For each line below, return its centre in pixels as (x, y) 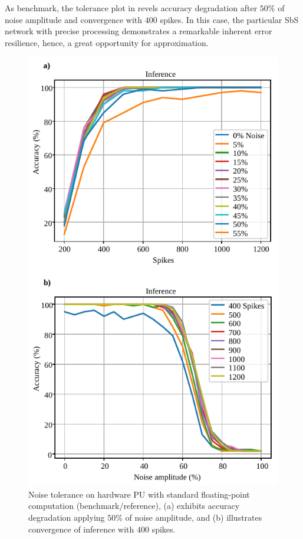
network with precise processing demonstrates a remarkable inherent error (139, 31)
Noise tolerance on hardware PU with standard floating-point (139, 494)
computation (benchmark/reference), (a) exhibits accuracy (134, 506)
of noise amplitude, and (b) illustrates (194, 517)
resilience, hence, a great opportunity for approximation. (107, 42)
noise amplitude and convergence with (74, 19)
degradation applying (67, 517)
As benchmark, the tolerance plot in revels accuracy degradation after (131, 8)
